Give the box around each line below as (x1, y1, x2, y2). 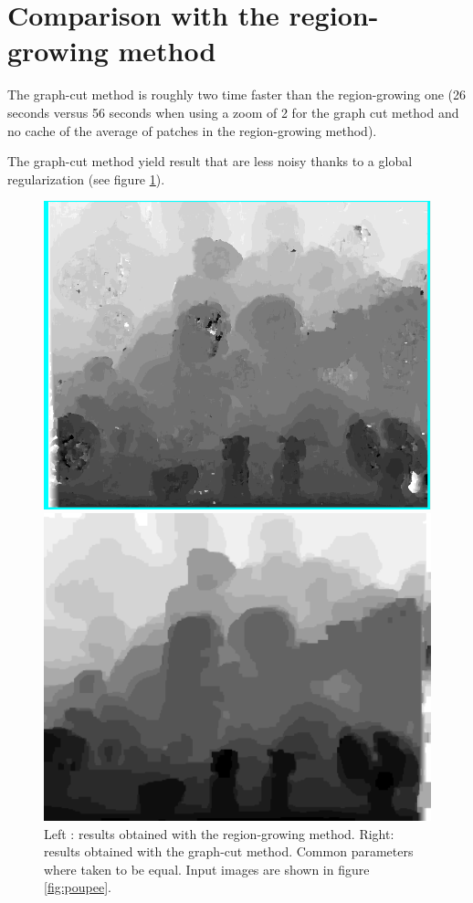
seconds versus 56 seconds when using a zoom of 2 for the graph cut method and (7, 102, 459, 121)
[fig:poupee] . (44, 877, 111, 897)
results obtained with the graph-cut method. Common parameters (44, 842, 414, 861)
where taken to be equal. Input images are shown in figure (44, 859, 370, 878)
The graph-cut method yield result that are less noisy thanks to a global (7, 152, 413, 171)
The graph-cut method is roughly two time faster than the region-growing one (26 (7, 85, 467, 104)
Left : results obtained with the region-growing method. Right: (44, 824, 394, 843)
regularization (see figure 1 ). (7, 169, 165, 188)
